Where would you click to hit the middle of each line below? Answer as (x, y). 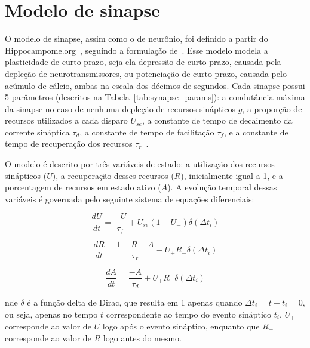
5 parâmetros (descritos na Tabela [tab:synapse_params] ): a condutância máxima (155, 97)
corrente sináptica (37, 132)
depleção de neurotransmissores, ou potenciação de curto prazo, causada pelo (146, 73)
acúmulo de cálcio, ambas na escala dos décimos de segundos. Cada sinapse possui (155, 85)
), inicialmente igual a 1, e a (232, 175)
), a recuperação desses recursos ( (113, 175)
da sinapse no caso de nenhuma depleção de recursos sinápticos (120, 108)
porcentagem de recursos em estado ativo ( (83, 187)
